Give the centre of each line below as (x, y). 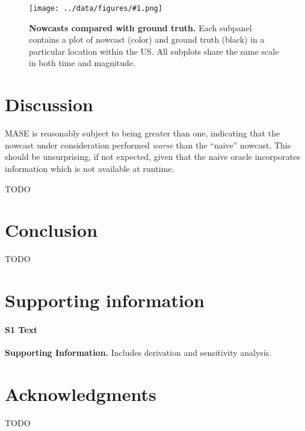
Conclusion (51, 230)
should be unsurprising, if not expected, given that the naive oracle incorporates (152, 157)
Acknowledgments (81, 393)
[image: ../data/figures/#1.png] (96, 8)
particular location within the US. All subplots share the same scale (154, 51)
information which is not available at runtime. (90, 168)
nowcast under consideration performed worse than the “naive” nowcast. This (148, 145)
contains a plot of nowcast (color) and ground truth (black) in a (147, 39)
